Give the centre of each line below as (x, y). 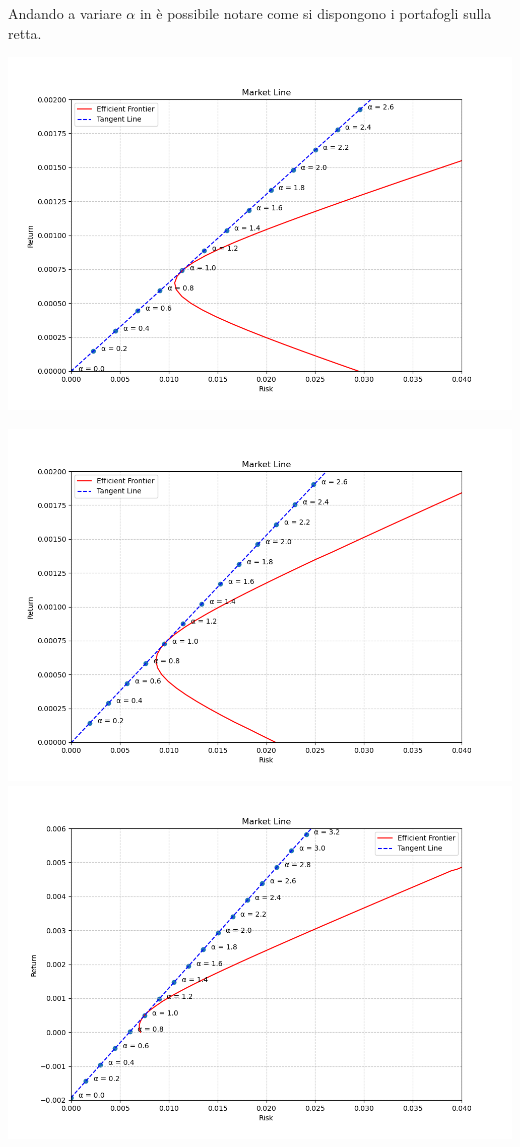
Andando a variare (65, 13)
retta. (25, 32)
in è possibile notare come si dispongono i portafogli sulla (315, 13)
